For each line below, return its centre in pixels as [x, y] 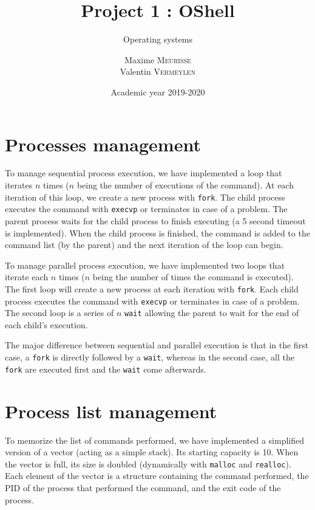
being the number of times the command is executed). [193, 277]
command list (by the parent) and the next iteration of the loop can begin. [144, 245]
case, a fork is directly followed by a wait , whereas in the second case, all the [150, 357]
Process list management [111, 411]
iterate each [27, 277]
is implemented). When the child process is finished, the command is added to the [157, 233]
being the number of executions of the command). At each [185, 185]
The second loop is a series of [59, 313]
